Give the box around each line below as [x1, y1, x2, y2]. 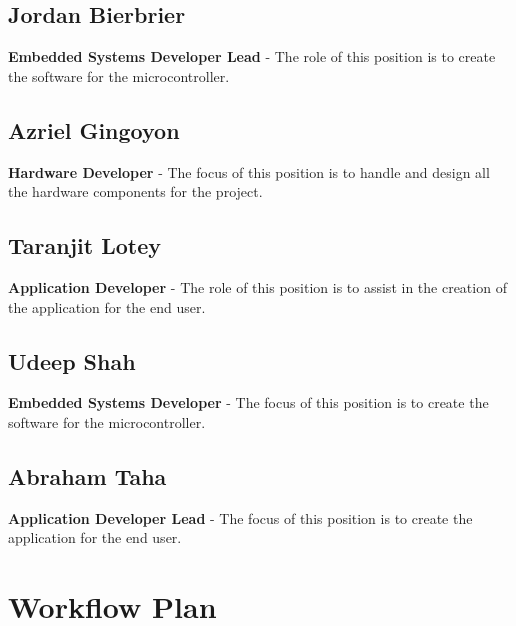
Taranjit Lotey [8, 230, 161, 261]
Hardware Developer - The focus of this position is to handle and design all [8, 161, 490, 182]
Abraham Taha [8, 460, 167, 491]
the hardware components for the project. [8, 181, 263, 202]
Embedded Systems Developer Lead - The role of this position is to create [8, 46, 496, 67]
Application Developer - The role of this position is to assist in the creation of [8, 276, 507, 297]
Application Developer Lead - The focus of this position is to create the [8, 507, 473, 528]
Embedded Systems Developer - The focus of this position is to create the [8, 392, 489, 413]
